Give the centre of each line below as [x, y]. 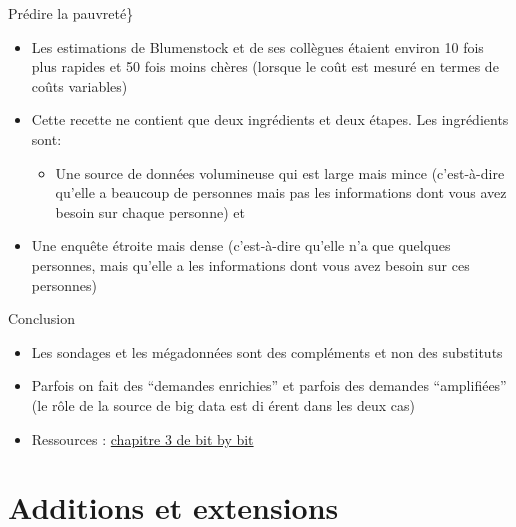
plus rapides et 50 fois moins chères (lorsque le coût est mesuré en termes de [265, 66]
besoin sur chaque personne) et [150, 211]
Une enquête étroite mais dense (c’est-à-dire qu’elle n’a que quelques [241, 245]
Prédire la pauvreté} [71, 13]
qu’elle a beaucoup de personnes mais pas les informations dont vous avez [281, 192]
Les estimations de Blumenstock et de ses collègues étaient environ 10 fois [257, 46]
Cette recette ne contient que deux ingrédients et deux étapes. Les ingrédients [270, 119]
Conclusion [41, 318]
